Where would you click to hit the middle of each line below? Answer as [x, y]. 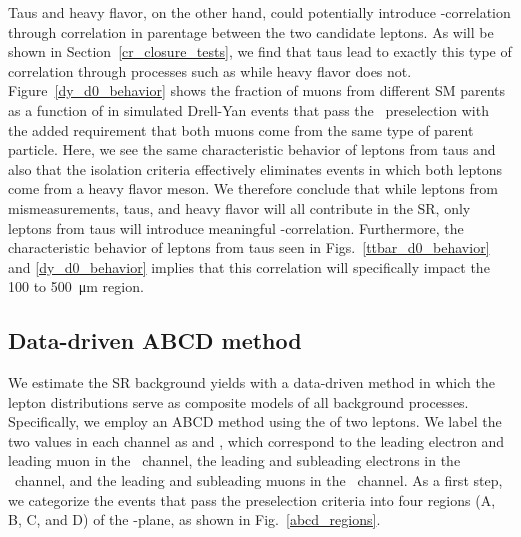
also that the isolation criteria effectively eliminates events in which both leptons [255, 168]
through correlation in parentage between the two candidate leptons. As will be [251, 31]
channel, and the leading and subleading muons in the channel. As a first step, [258, 480]
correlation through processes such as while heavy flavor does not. [210, 70]
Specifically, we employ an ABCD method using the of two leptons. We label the [255, 421]
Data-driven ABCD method [155, 340]
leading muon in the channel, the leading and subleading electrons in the [234, 460]
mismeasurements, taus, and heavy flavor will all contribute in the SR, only [239, 207]
